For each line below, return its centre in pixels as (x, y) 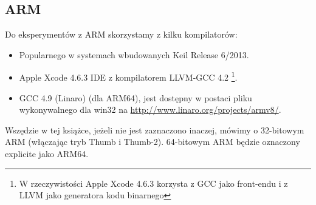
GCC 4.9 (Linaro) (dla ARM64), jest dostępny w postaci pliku (136, 97)
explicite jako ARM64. (47, 154)
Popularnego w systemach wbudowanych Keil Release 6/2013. (134, 54)
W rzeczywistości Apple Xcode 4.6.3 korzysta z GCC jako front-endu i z (153, 183)
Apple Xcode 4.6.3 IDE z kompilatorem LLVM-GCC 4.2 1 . (128, 76)
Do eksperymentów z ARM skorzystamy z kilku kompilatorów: (121, 34)
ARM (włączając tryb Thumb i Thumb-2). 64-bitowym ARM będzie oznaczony (153, 142)
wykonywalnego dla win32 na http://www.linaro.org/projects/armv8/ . (150, 109)
